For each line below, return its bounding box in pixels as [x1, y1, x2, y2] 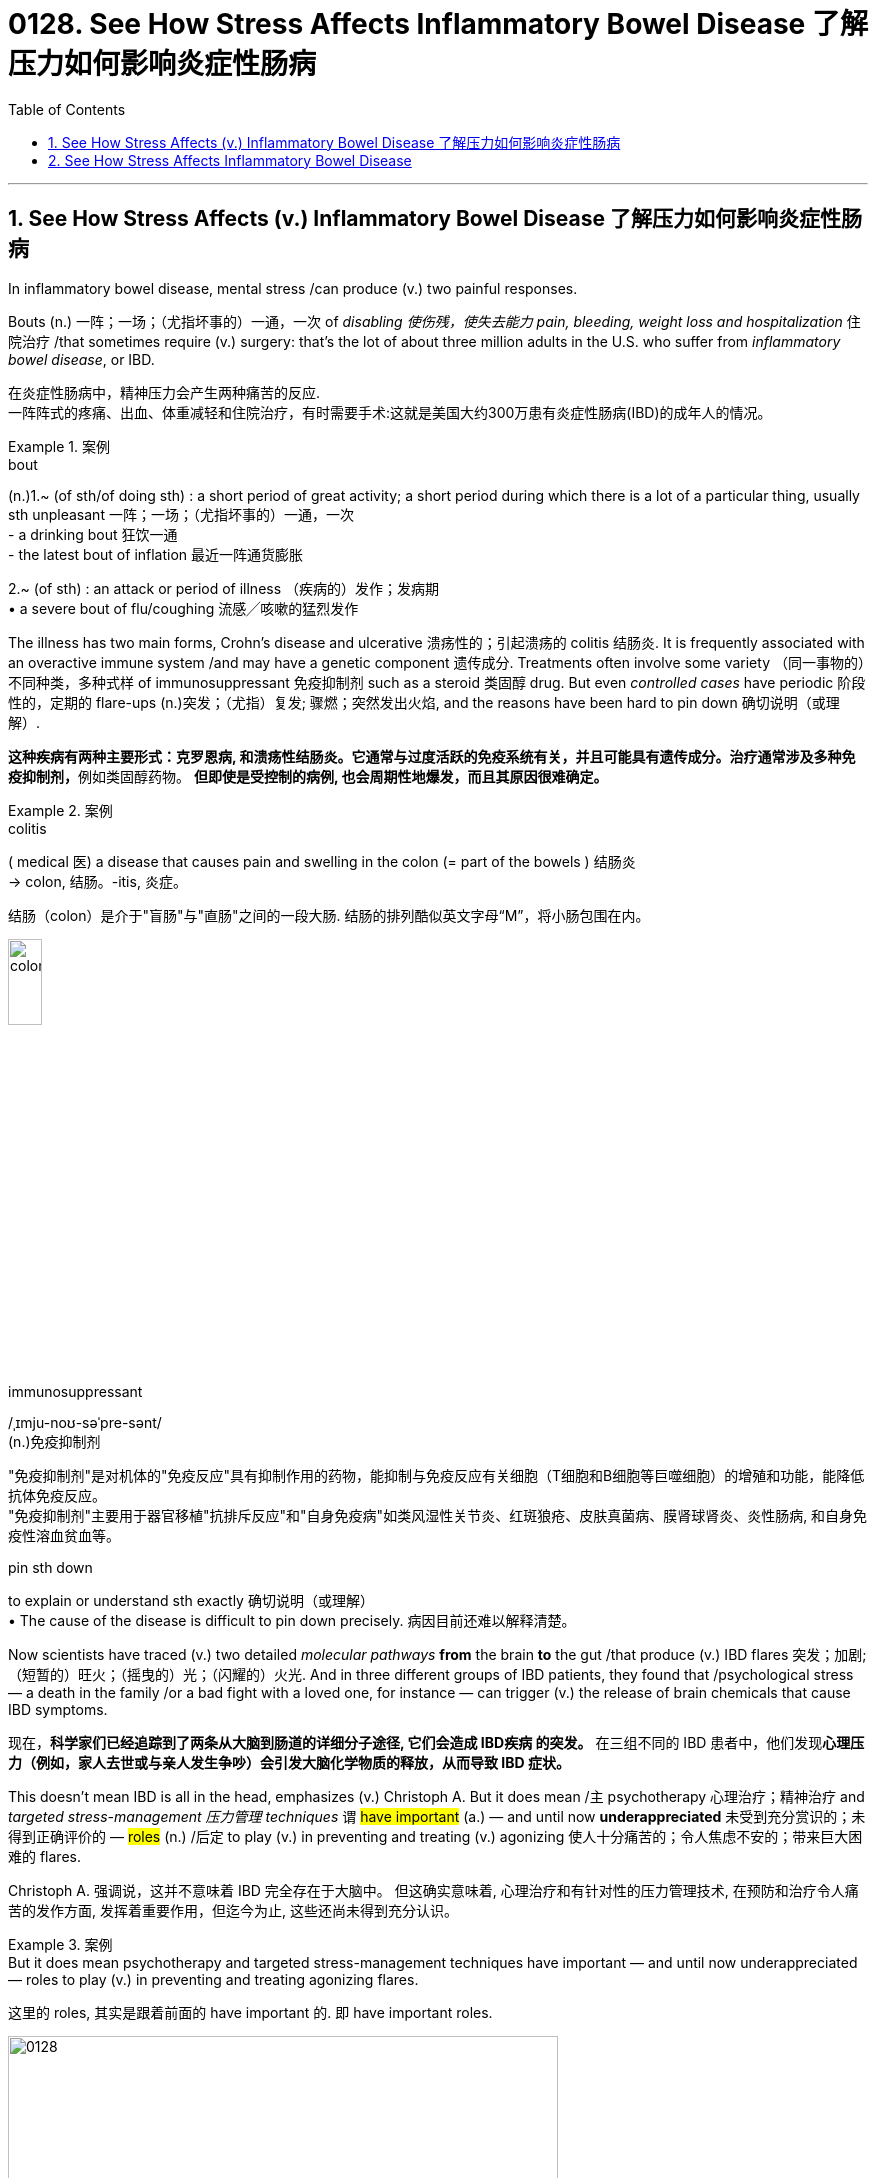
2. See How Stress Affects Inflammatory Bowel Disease [48, 151, 412, 169]
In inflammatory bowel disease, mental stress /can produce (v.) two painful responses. [8, 279, 578, 297]
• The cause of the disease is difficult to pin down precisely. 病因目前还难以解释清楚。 [8, 1611, 576, 1629]
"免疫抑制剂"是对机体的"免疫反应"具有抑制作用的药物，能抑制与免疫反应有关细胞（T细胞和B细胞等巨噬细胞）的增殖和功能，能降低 [8, 1466, 865, 1484]
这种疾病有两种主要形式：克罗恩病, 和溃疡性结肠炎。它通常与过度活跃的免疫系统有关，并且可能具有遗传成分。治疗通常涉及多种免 [8, 747, 856, 765]
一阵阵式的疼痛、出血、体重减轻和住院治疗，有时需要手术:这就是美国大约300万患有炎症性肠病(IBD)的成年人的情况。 [8, 403, 772, 421]
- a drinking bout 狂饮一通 [8, 525, 178, 543]
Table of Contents [8, 100, 126, 118]
